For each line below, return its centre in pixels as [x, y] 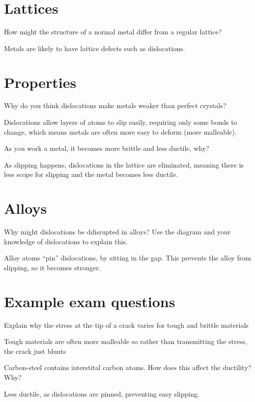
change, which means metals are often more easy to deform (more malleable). [120, 131]
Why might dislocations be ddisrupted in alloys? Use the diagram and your [117, 232]
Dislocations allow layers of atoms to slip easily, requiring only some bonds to [121, 122]
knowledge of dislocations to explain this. [66, 241]
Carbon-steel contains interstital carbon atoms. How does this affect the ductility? [128, 367]
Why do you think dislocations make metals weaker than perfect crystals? [115, 105]
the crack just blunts [35, 351]
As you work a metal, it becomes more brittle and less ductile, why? [107, 148]
